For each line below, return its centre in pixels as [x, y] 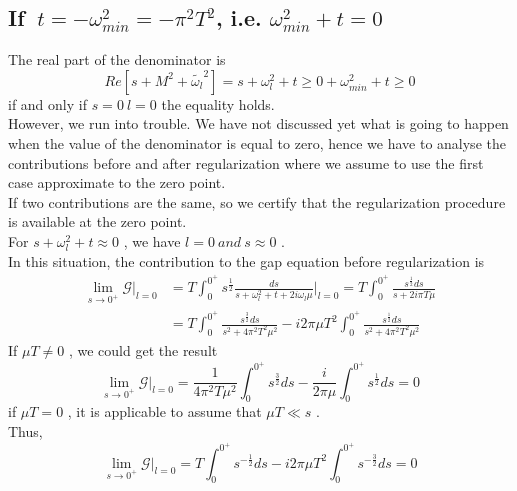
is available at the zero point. [97, 221]
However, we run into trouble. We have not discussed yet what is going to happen [258, 123]
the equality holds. [218, 103]
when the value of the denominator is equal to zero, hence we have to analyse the [257, 142]
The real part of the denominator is [117, 59]
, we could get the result [143, 349]
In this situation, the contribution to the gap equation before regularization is [246, 260]
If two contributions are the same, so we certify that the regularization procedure [257, 201]
